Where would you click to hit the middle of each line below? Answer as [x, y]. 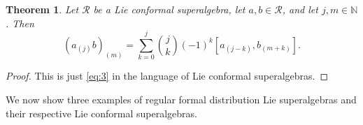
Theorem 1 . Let [42, 9]
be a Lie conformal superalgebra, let [169, 9]
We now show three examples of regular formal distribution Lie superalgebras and [181, 99]
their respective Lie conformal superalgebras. [102, 113]
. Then [20, 23]
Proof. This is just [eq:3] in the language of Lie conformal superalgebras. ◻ [167, 76]
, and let [300, 9]
